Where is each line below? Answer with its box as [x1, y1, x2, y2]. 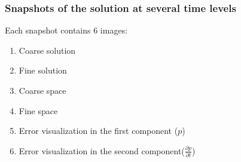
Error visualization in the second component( [19, 144, 185, 157]
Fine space [19, 104, 58, 117]
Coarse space [19, 84, 66, 96]
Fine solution [19, 64, 67, 77]
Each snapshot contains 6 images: [5, 24, 128, 36]
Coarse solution [19, 44, 76, 56]
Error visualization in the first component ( [19, 124, 178, 137]
